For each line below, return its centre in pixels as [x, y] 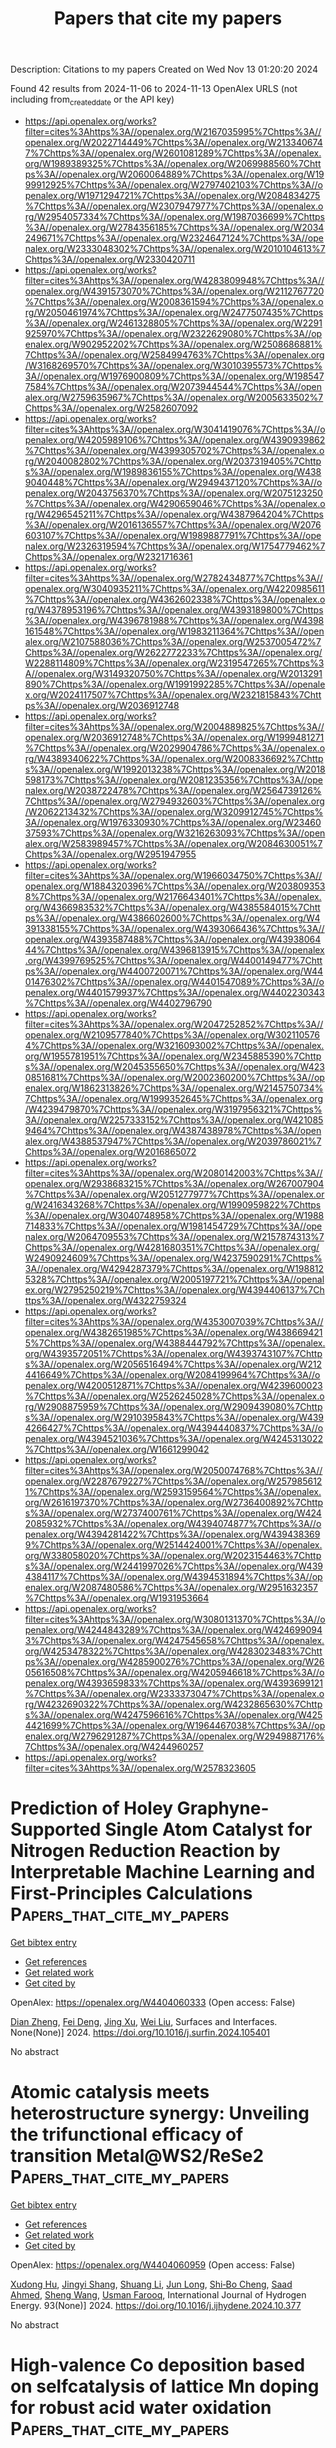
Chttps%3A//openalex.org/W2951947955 [110, 854]
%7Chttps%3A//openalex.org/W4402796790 [118, 1003]
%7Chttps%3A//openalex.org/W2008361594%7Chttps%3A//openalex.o [174, 301]
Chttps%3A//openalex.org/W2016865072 [110, 1151]
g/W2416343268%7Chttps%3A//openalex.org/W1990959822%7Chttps [173, 1204]
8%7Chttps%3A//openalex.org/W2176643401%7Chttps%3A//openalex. [173, 896]
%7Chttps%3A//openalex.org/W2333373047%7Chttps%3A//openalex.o [174, 1693]
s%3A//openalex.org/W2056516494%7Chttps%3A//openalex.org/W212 [173, 1364]
